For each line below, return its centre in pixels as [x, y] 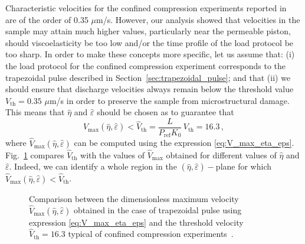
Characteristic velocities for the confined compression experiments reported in [146, 8]
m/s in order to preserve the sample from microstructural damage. [169, 100]
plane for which [244, 166]
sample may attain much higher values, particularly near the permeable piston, [148, 31]
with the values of [112, 154]
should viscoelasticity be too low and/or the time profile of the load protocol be [150, 42]
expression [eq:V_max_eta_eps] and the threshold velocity [136, 222]
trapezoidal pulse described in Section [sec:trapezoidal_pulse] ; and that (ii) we [148, 77]
